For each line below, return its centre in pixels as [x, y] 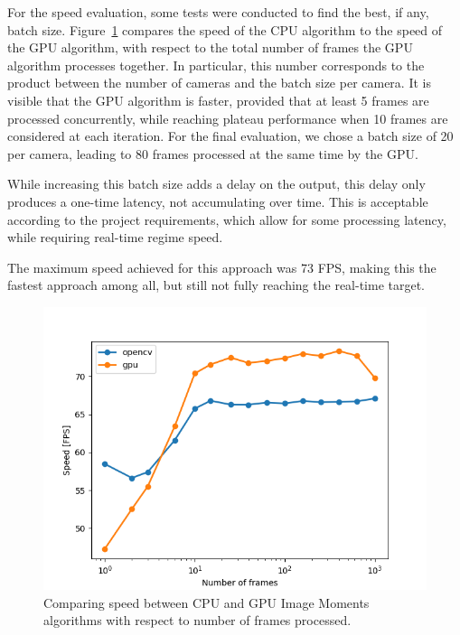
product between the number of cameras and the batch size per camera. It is [219, 83]
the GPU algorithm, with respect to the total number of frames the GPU [210, 47]
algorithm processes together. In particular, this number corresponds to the [216, 65]
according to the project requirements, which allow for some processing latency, [227, 219]
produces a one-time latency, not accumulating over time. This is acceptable [218, 201]
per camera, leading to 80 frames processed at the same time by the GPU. [213, 153]
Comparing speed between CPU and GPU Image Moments [207, 602]
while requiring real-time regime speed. [115, 237]
